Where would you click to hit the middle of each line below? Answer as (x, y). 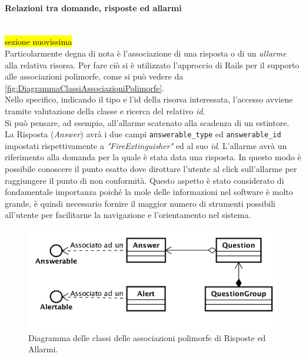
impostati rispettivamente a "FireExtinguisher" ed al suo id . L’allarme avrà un (146, 145)
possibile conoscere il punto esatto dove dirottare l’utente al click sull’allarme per (151, 168)
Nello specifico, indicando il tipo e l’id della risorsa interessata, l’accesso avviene (149, 99)
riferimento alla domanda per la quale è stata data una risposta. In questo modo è (153, 157)
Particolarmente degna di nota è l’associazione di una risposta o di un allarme (146, 53)
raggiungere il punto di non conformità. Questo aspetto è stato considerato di (144, 180)
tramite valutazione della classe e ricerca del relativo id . (105, 110)
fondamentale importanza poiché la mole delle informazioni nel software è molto (149, 192)
